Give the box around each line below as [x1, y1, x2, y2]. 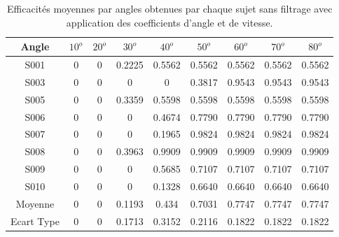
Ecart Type [11, 213, 60, 228]
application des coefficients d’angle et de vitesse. [66, 15, 273, 29]
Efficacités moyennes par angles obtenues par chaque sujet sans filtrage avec [7, 1, 333, 15]
